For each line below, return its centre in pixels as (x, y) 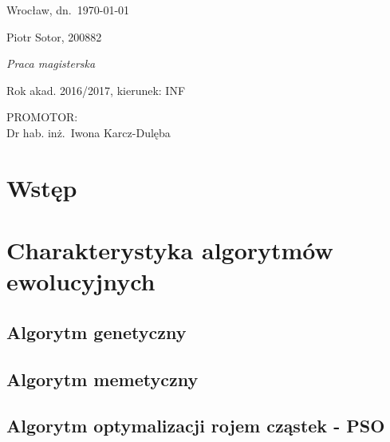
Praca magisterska (51, 63)
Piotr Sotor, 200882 (54, 36)
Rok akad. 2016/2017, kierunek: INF (96, 90)
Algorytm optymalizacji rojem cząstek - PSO (196, 426)
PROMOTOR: (42, 117)
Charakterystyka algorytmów (170, 250)
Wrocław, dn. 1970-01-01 (68, 10)
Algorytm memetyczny (102, 379)
